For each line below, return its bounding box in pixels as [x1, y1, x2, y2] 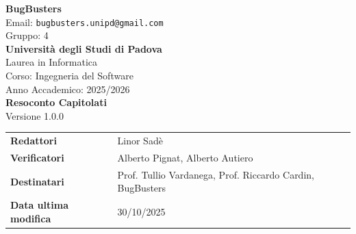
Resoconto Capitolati [5, 95, 107, 109]
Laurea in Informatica [5, 55, 98, 69]
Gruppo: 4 [5, 28, 49, 42]
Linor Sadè [117, 133, 163, 148]
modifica [10, 211, 51, 225]
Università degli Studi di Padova [5, 41, 162, 55]
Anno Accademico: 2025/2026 [5, 81, 130, 96]
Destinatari [10, 174, 64, 188]
